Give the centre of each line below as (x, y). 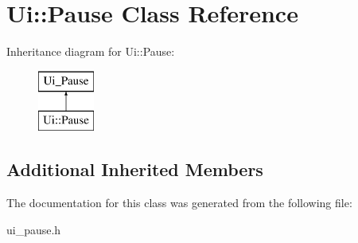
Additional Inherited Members (135, 169)
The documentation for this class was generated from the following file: (179, 203)
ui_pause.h (34, 229)
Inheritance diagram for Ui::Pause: (91, 51)
